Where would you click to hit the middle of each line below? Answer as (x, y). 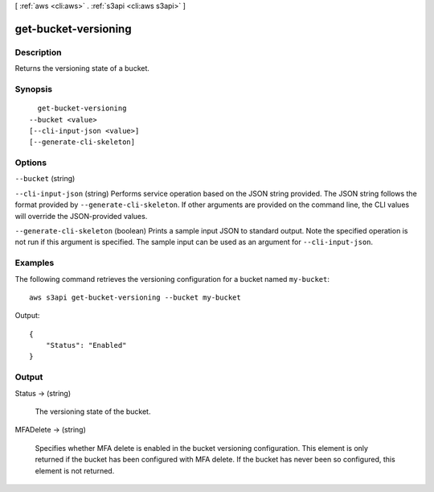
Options (31, 163)
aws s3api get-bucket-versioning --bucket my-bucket (135, 297)
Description (38, 52)
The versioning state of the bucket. (93, 411)
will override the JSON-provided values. (81, 216)
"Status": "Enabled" (86, 345)
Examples (35, 263)
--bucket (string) (45, 179)
